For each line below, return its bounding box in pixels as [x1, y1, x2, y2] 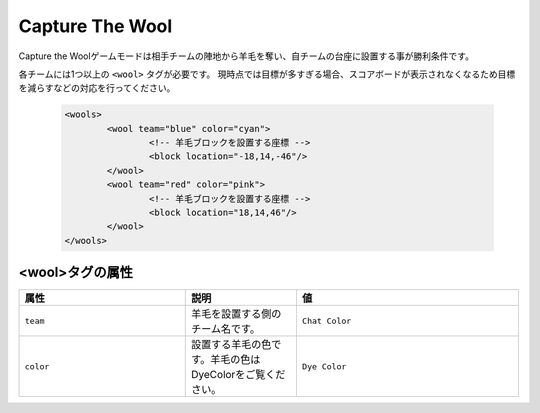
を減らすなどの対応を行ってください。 [18, 82, 176, 94]
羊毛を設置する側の [191, 307, 282, 321]
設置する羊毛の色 [191, 338, 272, 352]
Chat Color [301, 315, 352, 326]
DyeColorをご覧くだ [191, 368, 286, 382]
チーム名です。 [191, 322, 260, 336]
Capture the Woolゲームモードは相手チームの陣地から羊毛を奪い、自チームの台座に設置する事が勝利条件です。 [18, 50, 475, 62]
